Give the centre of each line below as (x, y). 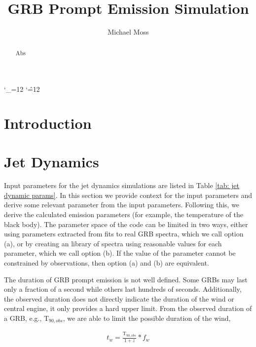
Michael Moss (128, 32)
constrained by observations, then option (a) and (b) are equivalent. (107, 263)
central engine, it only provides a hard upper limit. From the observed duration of (128, 308)
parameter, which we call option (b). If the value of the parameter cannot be (120, 253)
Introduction (48, 123)
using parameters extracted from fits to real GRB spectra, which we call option (124, 234)
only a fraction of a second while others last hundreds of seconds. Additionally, (123, 289)
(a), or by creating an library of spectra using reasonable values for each (113, 243)
